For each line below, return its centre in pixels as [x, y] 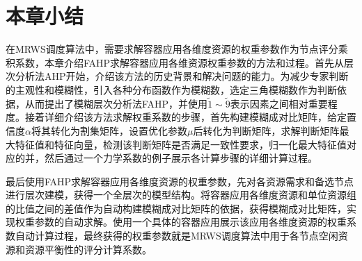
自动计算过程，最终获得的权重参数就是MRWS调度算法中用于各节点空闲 [176, 236]
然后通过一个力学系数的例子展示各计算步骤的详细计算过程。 [181, 158]
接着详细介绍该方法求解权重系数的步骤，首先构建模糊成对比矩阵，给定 [186, 117]
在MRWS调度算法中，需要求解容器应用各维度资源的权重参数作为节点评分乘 [177, 49]
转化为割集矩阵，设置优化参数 [119, 130]
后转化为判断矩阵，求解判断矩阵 [266, 130]
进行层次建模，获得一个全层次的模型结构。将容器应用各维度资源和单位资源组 [181, 195]
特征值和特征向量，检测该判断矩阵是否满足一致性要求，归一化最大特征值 [181, 144]
